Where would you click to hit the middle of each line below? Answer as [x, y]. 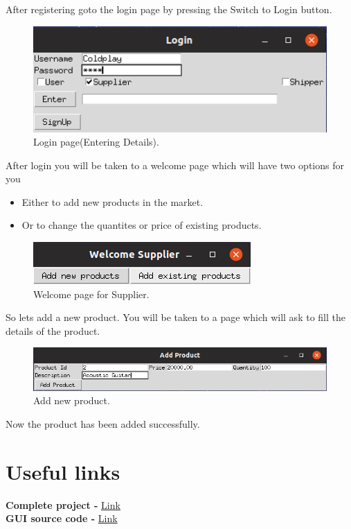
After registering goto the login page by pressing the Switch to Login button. [169, 9]
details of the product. [53, 330]
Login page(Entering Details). [96, 142]
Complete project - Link [63, 504]
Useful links [63, 471]
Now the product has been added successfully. [103, 424]
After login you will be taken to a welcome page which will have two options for [175, 165]
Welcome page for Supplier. [91, 294]
